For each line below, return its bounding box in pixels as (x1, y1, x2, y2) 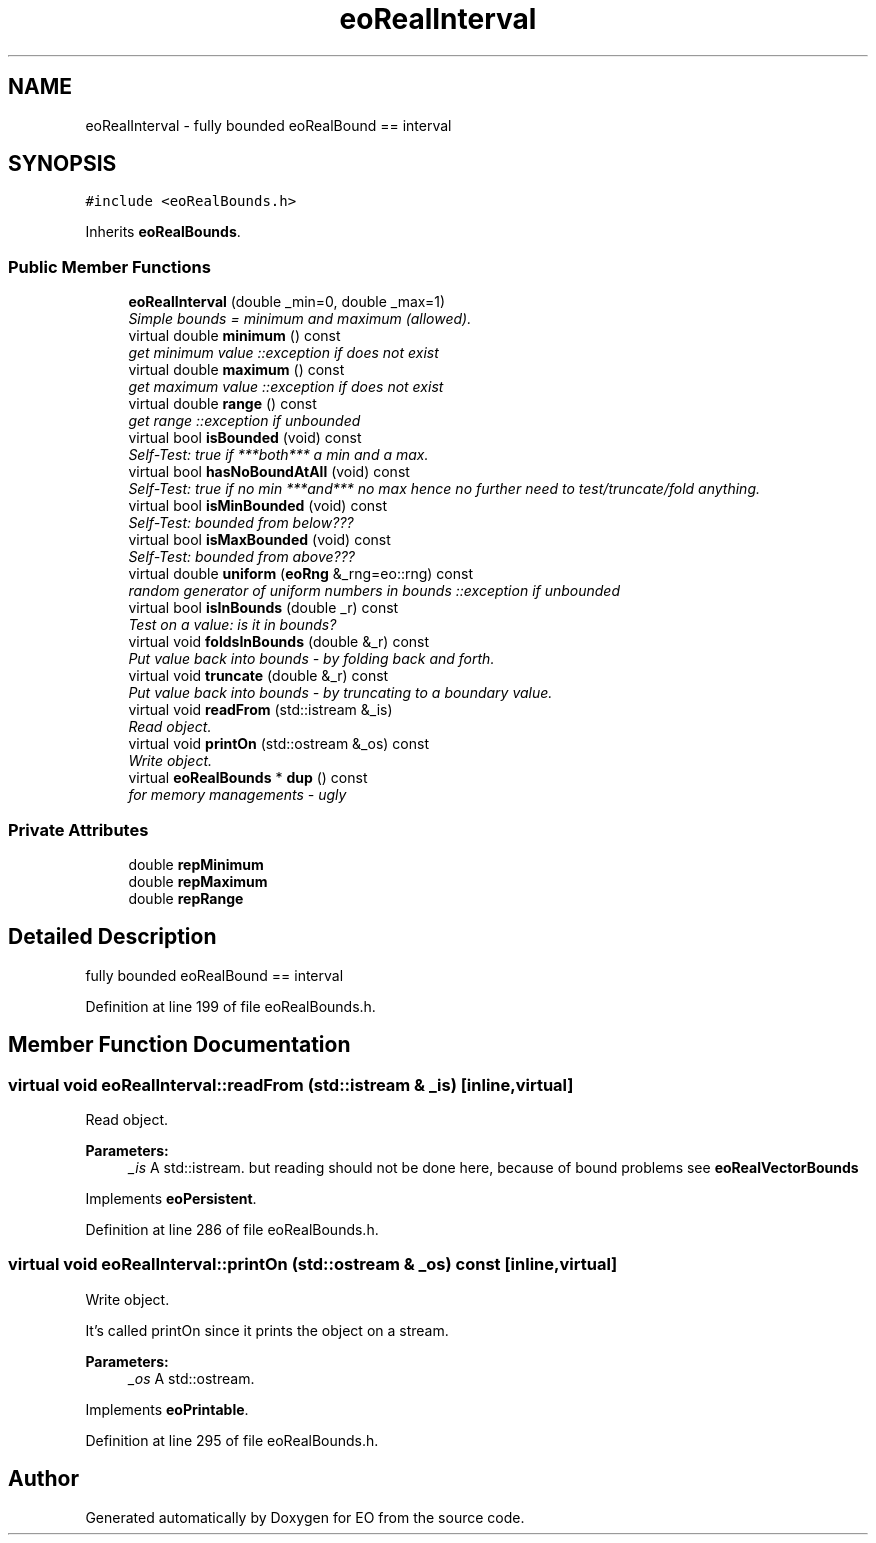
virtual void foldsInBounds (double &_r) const (128, 633, 430, 651)
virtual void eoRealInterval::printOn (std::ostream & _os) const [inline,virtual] (8, 1254, 618, 1275)
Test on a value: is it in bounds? (128, 616, 337, 634)
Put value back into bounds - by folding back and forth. (128, 650, 495, 668)
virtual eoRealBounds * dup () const (128, 769, 368, 787)
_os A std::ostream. (128, 1369, 255, 1387)
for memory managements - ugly (128, 786, 347, 804)
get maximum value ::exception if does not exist (128, 378, 444, 396)
